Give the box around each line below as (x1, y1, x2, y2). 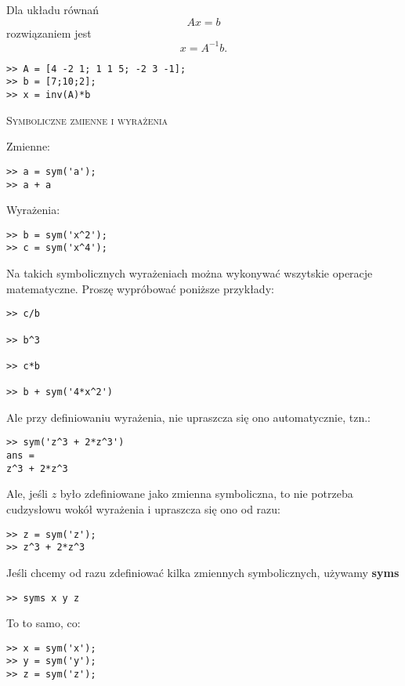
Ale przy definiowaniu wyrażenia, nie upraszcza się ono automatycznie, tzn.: (6, 408, 371, 425)
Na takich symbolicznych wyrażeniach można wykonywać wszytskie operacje (6, 265, 373, 281)
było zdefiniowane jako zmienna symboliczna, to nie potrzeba (60, 485, 353, 502)
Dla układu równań (6, 2, 99, 17)
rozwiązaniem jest (6, 24, 92, 41)
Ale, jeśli (6, 485, 48, 502)
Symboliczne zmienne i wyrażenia (6, 111, 168, 128)
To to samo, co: (6, 615, 81, 631)
